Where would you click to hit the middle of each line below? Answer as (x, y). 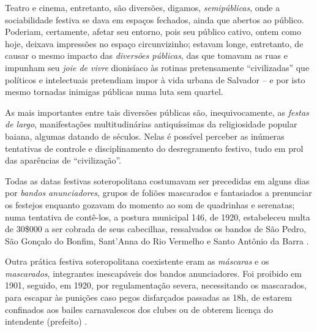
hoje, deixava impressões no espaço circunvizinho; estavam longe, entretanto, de (154, 43)
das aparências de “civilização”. (63, 160)
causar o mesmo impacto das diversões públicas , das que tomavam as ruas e (146, 55)
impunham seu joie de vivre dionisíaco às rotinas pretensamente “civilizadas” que (157, 67)
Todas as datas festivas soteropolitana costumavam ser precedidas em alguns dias (157, 180)
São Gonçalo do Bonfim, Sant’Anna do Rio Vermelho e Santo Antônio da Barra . (157, 240)
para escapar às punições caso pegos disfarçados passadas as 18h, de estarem (148, 297)
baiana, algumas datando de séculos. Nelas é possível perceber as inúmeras (145, 136)
